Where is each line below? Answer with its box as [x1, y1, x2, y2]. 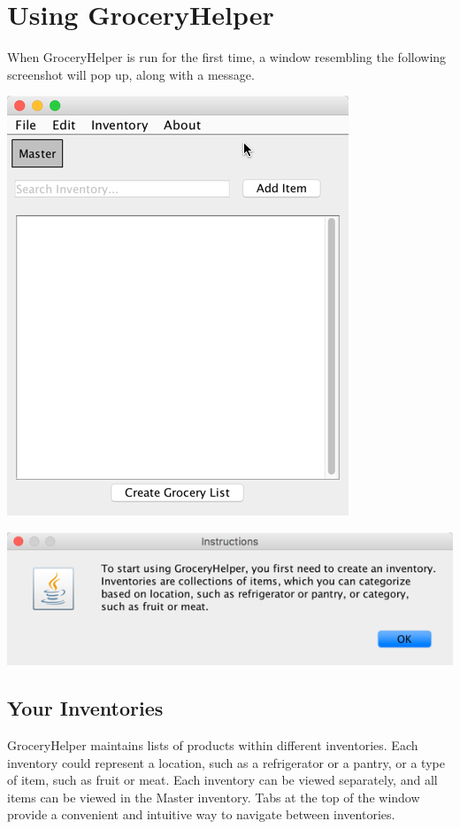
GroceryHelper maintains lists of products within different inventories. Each [7, 736, 418, 754]
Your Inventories [7, 694, 164, 722]
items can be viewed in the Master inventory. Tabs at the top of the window [7, 787, 420, 806]
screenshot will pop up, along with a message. [7, 65, 255, 83]
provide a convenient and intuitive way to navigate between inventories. [7, 805, 395, 824]
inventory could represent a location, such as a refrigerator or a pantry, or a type [7, 753, 445, 771]
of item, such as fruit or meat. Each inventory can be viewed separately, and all [7, 771, 438, 789]
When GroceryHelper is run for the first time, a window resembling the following [7, 48, 447, 66]
